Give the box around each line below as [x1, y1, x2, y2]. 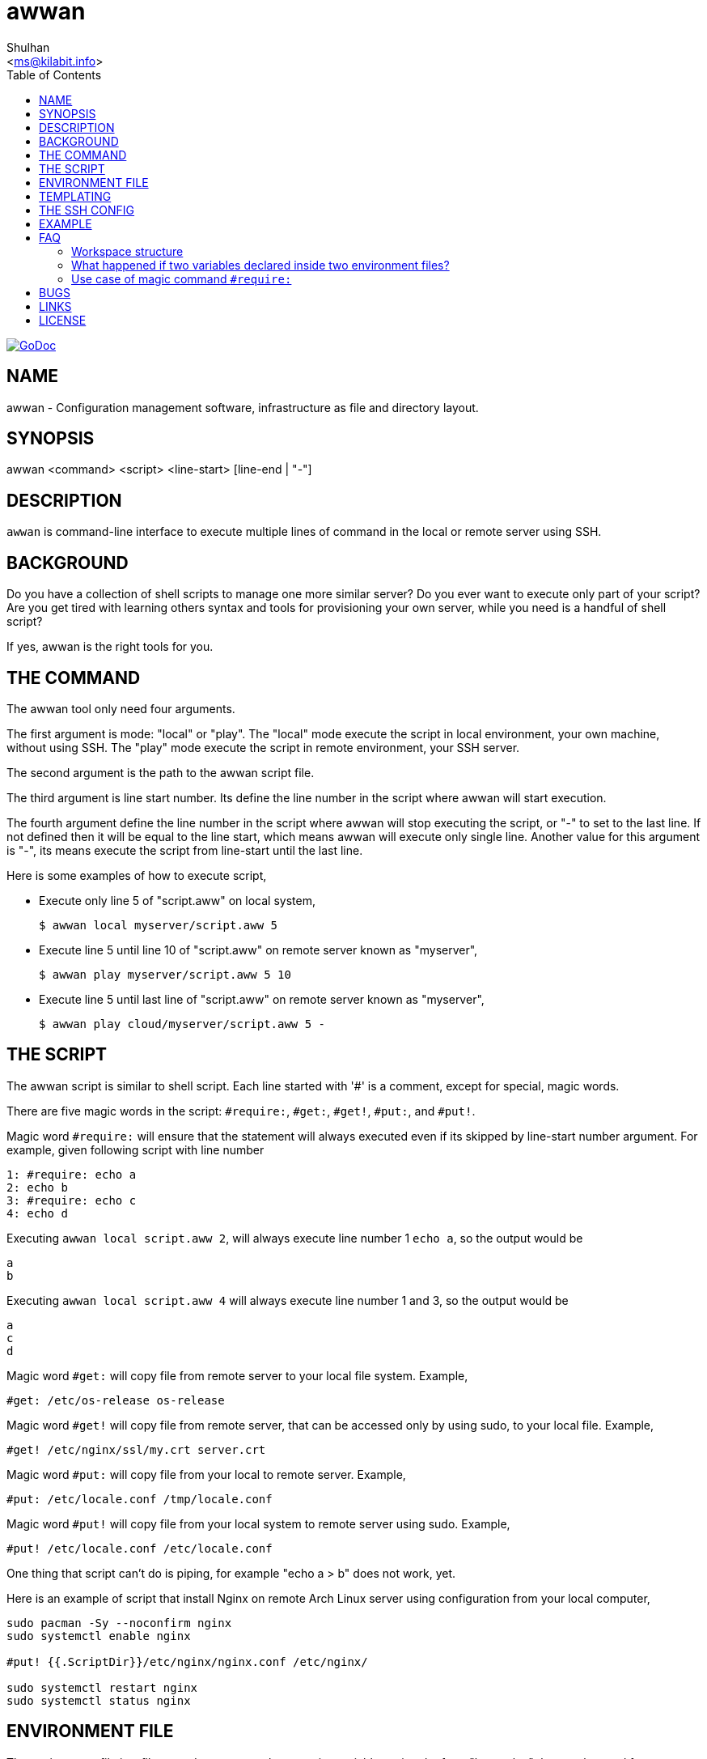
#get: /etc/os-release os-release [6, 1393, 225, 1407]
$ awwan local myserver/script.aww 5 [39, 918, 278, 932]
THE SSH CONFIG [39, 202, 135, 217]
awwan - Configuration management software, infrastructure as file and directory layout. [6, 400, 479, 414]
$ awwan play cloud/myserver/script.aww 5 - [39, 1017, 326, 1030]
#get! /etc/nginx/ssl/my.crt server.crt [6, 1442, 266, 1456]
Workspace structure [71, 244, 184, 258]
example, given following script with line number [6, 1142, 265, 1157]
